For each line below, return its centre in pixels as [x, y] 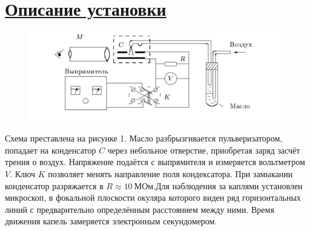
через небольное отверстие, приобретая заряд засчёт [204, 150]
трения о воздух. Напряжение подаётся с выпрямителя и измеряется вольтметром [155, 162]
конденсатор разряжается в [54, 185]
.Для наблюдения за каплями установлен [228, 185]
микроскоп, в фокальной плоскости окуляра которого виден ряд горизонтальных [153, 197]
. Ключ [23, 173]
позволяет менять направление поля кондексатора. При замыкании [170, 173]
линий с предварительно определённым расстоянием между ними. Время [140, 209]
